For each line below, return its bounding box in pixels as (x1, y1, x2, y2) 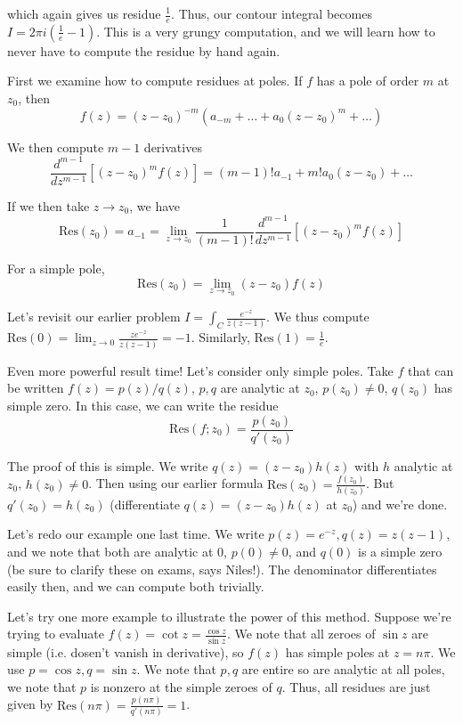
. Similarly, (191, 328, 250, 346)
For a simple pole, (7, 258, 105, 277)
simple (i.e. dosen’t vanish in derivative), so (7, 642, 244, 661)
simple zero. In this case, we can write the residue (7, 395, 279, 414)
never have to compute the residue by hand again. (7, 41, 280, 60)
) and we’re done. (352, 494, 448, 513)
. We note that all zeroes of (226, 624, 376, 643)
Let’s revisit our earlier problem (7, 307, 181, 326)
